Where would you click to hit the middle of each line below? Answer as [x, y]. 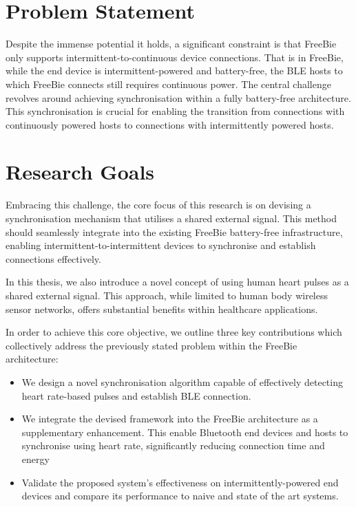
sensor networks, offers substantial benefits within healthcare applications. [162, 309]
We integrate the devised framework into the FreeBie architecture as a [170, 419]
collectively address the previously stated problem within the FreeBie [151, 345]
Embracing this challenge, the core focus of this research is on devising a [158, 205]
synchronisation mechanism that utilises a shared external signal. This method [171, 218]
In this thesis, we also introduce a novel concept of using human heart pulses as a [177, 282]
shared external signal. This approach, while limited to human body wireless [167, 295]
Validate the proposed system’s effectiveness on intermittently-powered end [180, 482]
